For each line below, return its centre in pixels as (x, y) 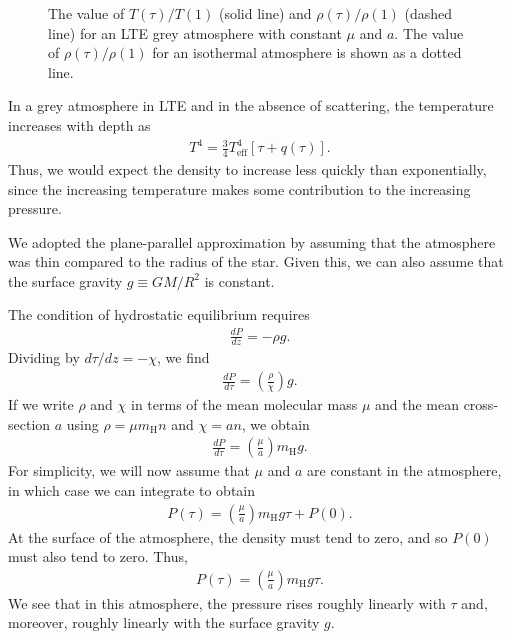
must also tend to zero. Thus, (98, 556)
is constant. (239, 280)
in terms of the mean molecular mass (244, 404)
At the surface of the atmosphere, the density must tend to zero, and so (228, 536)
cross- (481, 404)
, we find (183, 357)
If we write (41, 404)
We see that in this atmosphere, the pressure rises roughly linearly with (227, 602)
